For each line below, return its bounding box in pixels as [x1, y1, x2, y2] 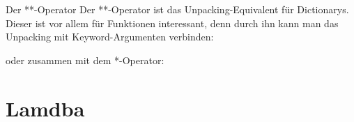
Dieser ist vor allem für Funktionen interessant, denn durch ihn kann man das [6, 15, 339, 30]
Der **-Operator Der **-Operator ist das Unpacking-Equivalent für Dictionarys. [6, 2, 349, 16]
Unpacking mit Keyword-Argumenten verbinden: [6, 29, 214, 44]
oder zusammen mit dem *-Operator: [6, 52, 164, 67]
